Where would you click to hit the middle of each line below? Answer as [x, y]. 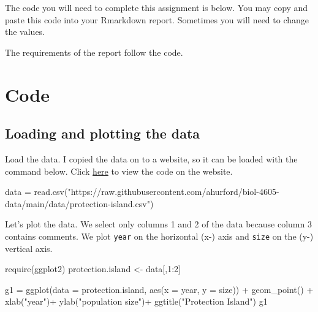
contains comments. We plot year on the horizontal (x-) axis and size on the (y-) [159, 236]
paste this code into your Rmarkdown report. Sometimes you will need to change [157, 19]
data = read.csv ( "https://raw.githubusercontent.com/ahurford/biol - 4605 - [142, 192]
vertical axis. [29, 248]
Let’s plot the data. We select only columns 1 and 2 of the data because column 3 [158, 224]
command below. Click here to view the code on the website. [119, 171]
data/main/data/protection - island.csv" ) [79, 203]
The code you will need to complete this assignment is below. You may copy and [157, 7]
